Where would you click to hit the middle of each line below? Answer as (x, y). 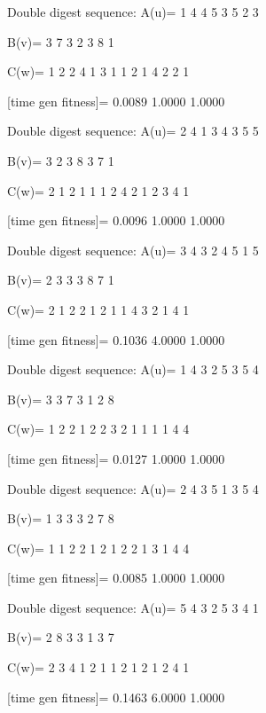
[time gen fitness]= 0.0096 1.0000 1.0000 (116, 220)
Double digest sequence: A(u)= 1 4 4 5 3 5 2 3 (133, 12)
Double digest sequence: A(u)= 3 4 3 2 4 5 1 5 (133, 250)
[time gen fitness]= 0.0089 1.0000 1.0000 (116, 101)
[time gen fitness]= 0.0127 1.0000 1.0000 (116, 458)
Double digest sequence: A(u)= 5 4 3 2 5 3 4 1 (133, 607)
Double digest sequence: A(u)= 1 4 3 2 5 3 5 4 (133, 369)
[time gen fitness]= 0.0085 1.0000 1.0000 (116, 578)
